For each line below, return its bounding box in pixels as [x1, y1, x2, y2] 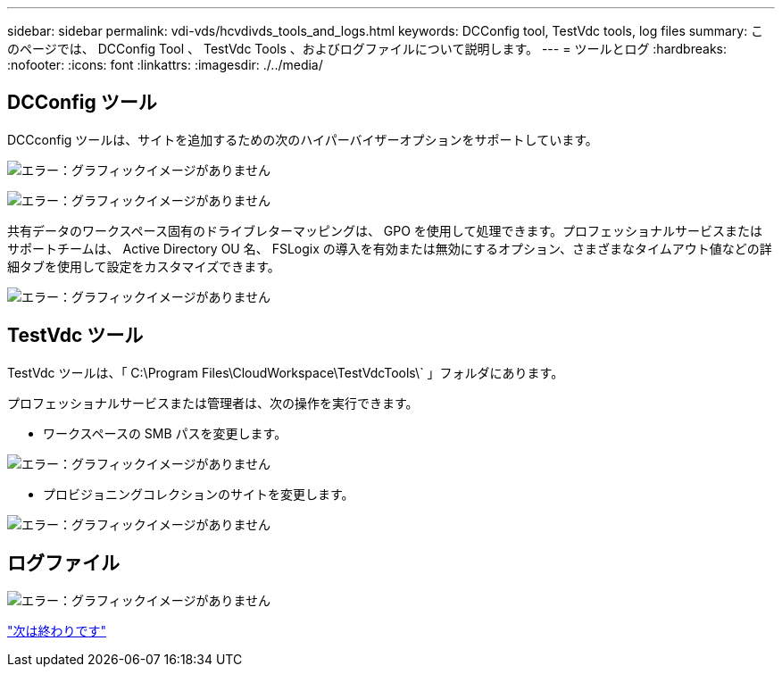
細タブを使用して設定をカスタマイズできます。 [7, 258, 280, 274]
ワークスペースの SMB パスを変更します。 [43, 425, 287, 441]
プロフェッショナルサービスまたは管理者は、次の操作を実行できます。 [7, 395, 419, 411]
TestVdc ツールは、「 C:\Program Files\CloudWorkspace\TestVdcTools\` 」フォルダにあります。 [7, 364, 564, 380]
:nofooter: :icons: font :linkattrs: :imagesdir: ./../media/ [7, 57, 323, 72]
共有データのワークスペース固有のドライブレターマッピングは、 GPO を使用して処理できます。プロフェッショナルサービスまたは [7, 222, 763, 238]
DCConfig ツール [7, 91, 157, 114]
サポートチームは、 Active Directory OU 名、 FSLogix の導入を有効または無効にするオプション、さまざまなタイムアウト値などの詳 [7, 240, 772, 256]
